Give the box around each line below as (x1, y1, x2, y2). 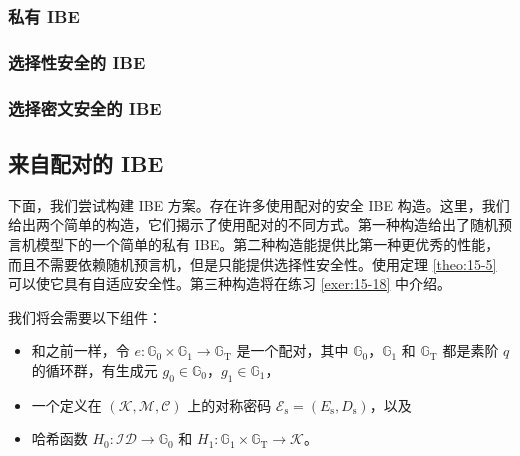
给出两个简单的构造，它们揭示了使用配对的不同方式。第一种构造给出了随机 (8, 214, 498, 235)
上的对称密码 (187, 394, 272, 415)
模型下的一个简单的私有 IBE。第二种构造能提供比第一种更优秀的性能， (35, 233, 500, 254)
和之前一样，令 (31, 340, 130, 361)
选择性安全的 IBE (8, 49, 146, 74)
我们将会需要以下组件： (8, 306, 162, 327)
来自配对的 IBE (8, 147, 164, 178)
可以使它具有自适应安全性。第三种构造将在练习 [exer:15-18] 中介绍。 (8, 273, 451, 294)
